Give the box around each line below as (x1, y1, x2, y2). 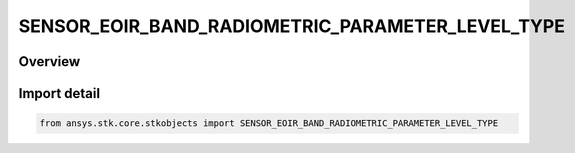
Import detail (18, 85, 100, 102)
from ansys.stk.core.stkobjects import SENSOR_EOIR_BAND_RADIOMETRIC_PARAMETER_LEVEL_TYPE (39, 118, 499, 129)
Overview (18, 53, 81, 70)
